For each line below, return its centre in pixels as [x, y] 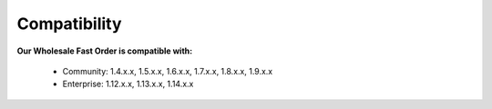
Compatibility [69, 24]
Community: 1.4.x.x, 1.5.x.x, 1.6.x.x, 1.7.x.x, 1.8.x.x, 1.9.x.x [168, 71]
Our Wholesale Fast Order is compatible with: [105, 51]
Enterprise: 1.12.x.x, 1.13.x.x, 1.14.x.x [128, 84]
